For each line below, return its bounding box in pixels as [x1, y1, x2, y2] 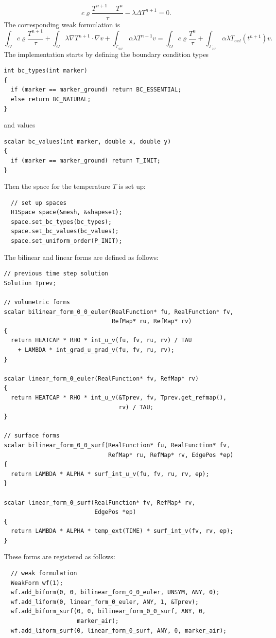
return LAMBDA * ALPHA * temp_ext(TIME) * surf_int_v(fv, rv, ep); [11, 528, 234, 535]
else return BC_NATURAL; [11, 95, 91, 103]
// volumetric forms [4, 299, 70, 306]
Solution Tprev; [4, 279, 56, 287]
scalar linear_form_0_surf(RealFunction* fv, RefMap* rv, [4, 499, 195, 506]
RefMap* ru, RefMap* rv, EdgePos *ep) [108, 451, 234, 458]
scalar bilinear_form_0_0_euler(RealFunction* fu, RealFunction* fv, [4, 308, 234, 315]
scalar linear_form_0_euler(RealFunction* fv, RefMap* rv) [4, 375, 199, 382]
